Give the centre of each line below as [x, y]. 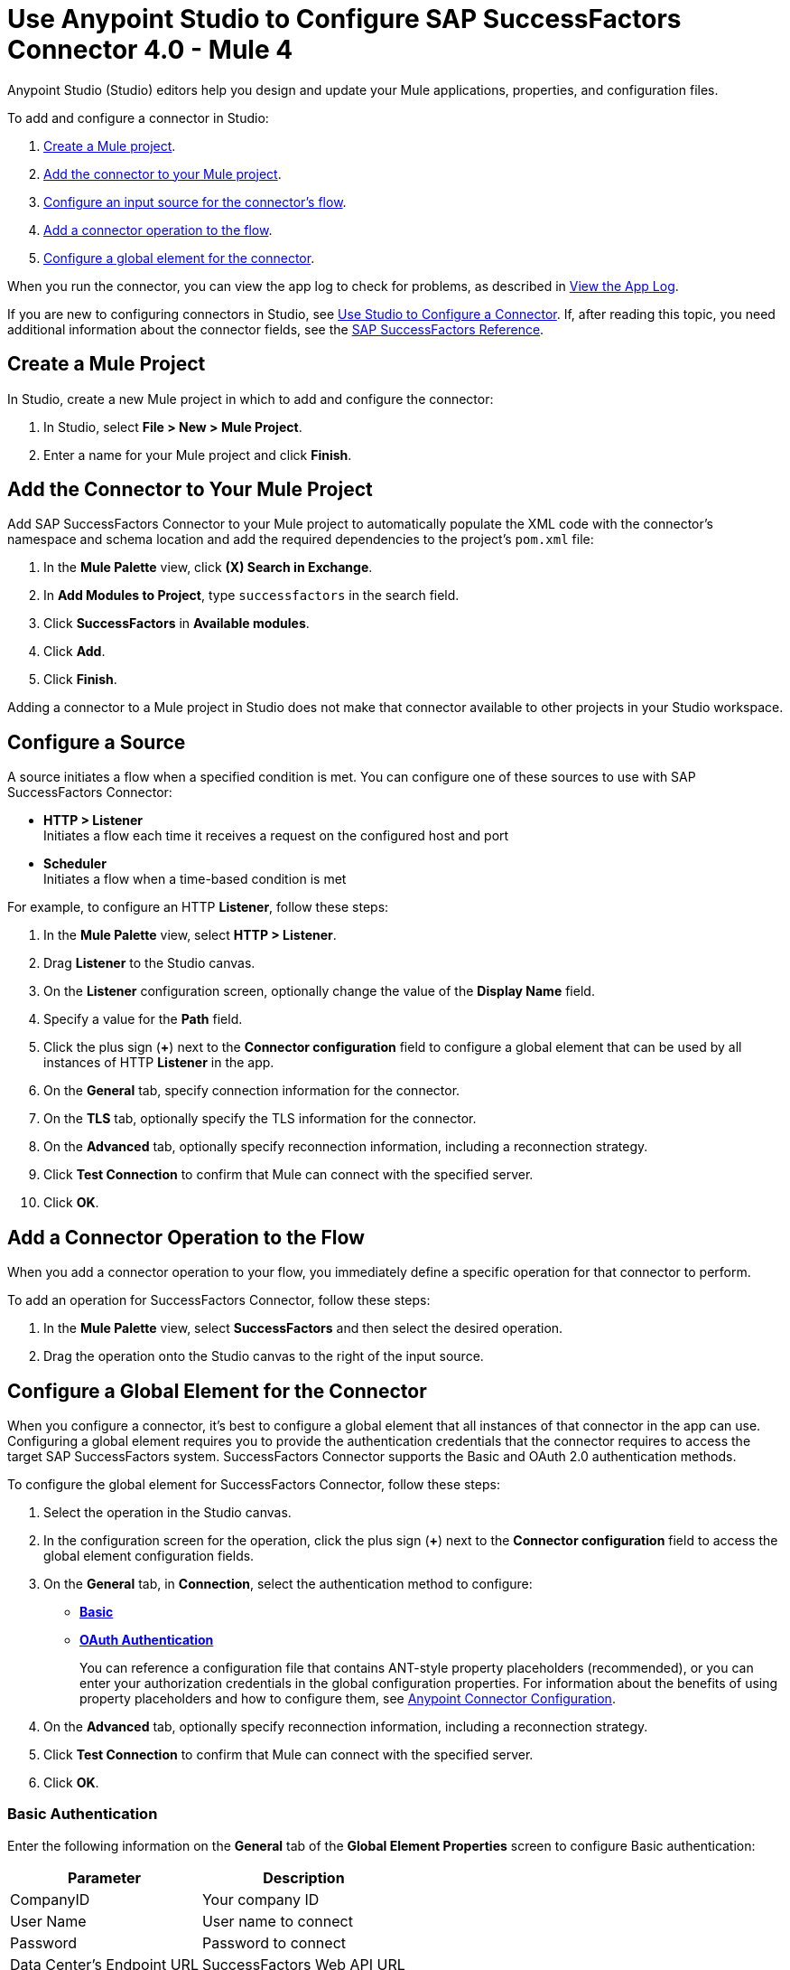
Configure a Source [97, 742]
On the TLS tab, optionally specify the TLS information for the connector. [260, 1119]
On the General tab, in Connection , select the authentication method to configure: [288, 1583]
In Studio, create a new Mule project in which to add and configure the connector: [251, 399]
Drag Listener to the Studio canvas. [149, 963]
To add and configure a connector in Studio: [138, 117]
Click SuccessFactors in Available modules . [177, 624]
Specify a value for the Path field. [143, 1019]
